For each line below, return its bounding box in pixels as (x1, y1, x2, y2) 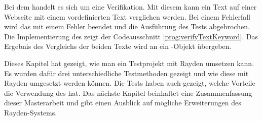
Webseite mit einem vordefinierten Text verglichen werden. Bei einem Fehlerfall (4, 11, 250, 22)
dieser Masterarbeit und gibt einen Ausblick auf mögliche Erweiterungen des (4, 97, 241, 108)
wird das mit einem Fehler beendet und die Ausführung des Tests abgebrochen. (4, 21, 250, 32)
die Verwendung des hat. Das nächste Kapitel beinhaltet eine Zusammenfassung (4, 87, 252, 98)
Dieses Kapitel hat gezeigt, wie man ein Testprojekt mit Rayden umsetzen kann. (4, 57, 254, 68)
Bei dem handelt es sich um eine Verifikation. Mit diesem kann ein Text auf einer (4, 2, 257, 12)
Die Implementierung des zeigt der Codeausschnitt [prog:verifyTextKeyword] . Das (4, 31, 258, 41)
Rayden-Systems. (4, 107, 57, 117)
